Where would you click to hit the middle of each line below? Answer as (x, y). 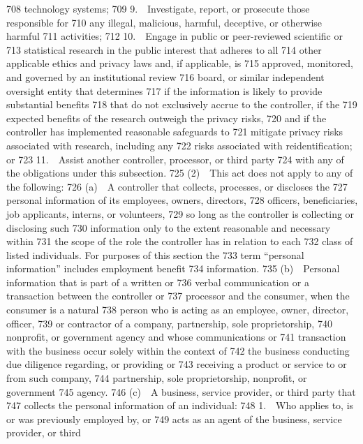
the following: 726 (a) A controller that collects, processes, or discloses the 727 (177, 186)
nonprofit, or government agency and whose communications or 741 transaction (176, 337)
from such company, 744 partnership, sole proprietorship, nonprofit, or (157, 378)
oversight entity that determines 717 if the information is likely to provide (164, 90)
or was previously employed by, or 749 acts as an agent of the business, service (174, 419)
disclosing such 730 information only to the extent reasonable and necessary (169, 227)
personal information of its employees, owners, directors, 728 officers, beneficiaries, (182, 200)
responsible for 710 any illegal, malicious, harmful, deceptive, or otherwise (164, 22)
